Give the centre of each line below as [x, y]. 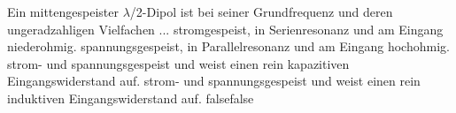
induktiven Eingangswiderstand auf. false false [131, 98]
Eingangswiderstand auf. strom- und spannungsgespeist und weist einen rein [214, 81]
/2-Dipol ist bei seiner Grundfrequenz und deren [261, 11]
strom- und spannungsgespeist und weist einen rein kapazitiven [178, 63]
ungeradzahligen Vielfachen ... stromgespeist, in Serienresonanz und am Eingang [225, 29]
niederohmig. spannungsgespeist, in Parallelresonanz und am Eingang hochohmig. [228, 46]
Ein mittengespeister [63, 11]
